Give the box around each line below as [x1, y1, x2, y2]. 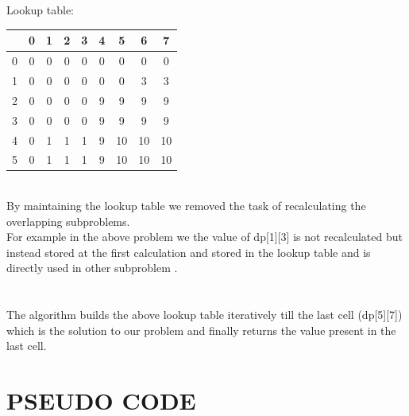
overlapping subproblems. [6, 212, 130, 229]
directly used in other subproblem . [6, 259, 178, 276]
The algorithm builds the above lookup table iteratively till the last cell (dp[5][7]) [6, 306, 403, 323]
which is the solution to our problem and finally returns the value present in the [6, 321, 396, 338]
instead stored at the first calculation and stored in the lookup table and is [6, 243, 371, 260]
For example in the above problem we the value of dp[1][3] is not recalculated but [6, 228, 403, 245]
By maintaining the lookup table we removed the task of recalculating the [6, 197, 366, 214]
